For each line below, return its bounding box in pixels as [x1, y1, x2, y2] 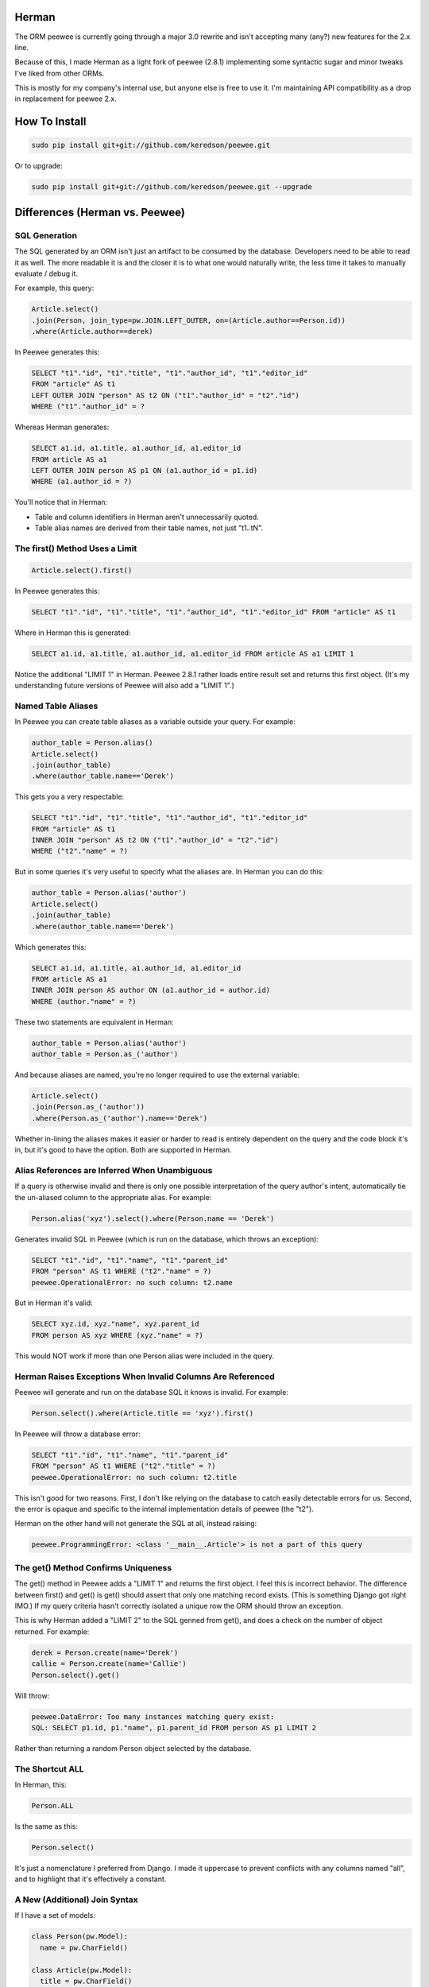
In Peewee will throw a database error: [14, 1429, 141, 1439]
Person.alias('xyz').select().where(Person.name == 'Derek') [31, 1214, 275, 1223]
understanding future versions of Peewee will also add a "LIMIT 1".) [14, 680, 234, 691]
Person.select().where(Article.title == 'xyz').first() [31, 1408, 254, 1418]
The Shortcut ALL [14, 1763, 84, 1774]
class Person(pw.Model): [31, 1932, 129, 1941]
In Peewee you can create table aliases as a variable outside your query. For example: [14, 717, 296, 726]
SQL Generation [14, 230, 78, 241]
